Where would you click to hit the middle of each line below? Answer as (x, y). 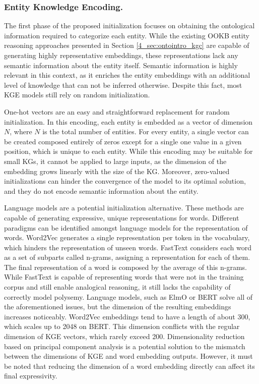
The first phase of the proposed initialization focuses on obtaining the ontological (129, 25)
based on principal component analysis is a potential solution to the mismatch (125, 346)
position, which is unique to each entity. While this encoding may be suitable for (128, 151)
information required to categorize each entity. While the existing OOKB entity (127, 35)
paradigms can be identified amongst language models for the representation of (126, 227)
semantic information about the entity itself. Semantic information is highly (121, 65)
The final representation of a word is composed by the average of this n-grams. (125, 267)
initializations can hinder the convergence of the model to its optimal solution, (125, 181)
